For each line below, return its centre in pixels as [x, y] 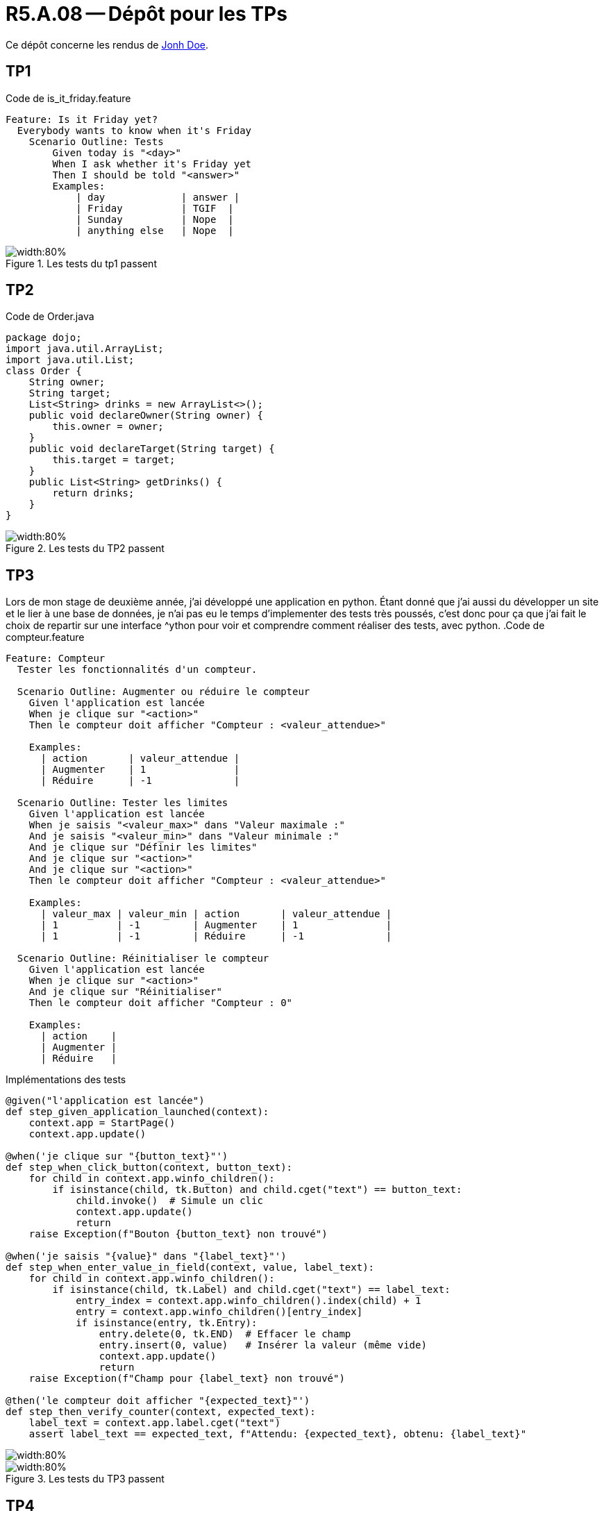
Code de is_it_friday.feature [68, 98]
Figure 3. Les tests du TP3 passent [85, 1479]
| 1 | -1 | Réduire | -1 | [216, 936]
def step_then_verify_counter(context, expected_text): [161, 1412]
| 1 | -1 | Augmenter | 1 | [216, 925]
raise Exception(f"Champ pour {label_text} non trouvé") [187, 1379]
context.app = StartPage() [102, 1123]
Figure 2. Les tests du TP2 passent [85, 549]
